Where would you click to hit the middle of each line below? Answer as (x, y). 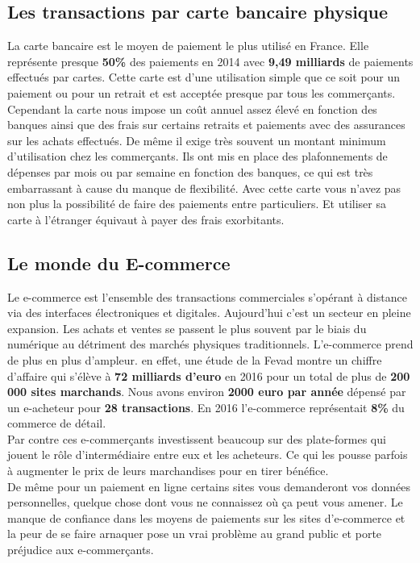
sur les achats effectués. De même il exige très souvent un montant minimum (197, 140)
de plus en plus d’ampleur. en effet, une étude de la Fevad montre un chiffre (195, 359)
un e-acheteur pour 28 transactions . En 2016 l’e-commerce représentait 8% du (206, 407)
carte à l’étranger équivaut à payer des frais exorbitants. (146, 219)
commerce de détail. (57, 423)
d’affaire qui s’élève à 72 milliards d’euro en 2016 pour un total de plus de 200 (209, 375)
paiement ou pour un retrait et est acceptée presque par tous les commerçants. (202, 92)
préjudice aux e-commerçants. (81, 550)
